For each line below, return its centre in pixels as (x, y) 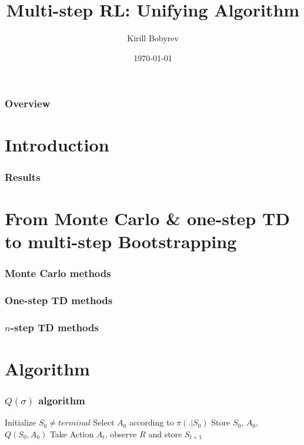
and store (165, 434)
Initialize (21, 422)
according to (151, 422)
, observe (121, 434)
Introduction (57, 145)
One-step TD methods (59, 300)
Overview (28, 103)
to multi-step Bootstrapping (121, 241)
